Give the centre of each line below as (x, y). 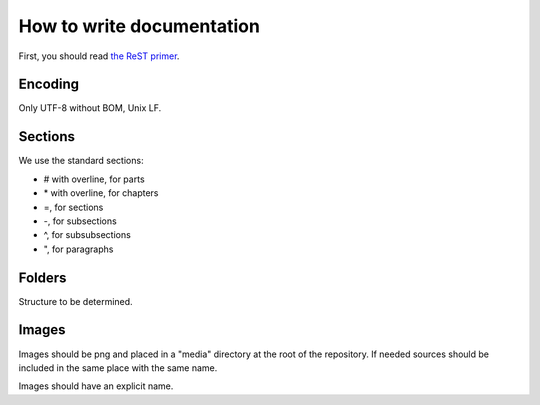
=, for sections (73, 207)
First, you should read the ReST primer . (99, 56)
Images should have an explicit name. (96, 386)
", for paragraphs (78, 249)
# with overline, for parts (94, 179)
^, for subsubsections (87, 235)
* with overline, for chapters (101, 193)
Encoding (49, 84)
